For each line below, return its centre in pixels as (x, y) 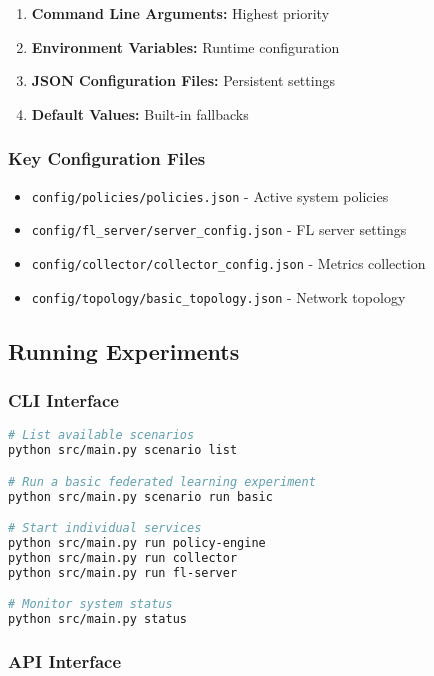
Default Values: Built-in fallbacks (140, 113)
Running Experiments (124, 350)
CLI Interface (63, 399)
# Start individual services (105, 528)
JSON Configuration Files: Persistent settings (183, 80)
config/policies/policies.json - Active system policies (210, 195)
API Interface (65, 660)
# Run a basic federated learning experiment (162, 481)
